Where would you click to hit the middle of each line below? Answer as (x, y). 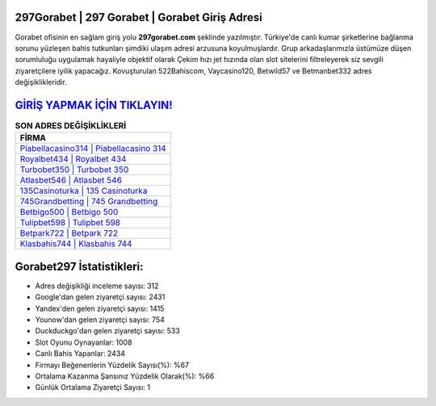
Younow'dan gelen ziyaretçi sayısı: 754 (100, 320)
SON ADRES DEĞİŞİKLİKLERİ (71, 126)
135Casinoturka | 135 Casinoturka (84, 191)
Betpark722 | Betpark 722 (69, 233)
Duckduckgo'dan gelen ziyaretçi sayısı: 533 (108, 331)
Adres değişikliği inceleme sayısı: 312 (97, 286)
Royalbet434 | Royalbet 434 (73, 159)
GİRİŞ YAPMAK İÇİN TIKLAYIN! (94, 105)
